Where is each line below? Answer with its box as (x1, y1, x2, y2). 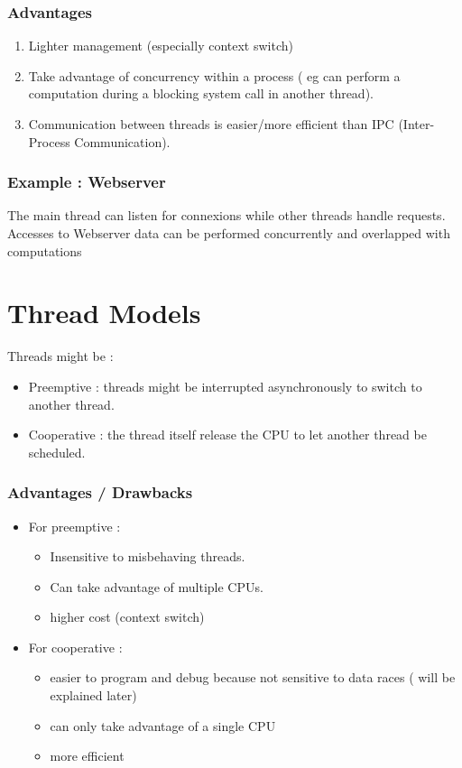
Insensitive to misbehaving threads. (50, 547, 245, 566)
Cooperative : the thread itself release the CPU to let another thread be (28, 425, 427, 444)
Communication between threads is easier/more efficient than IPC (28, 115, 394, 133)
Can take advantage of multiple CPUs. (50, 577, 263, 596)
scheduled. (28, 442, 86, 461)
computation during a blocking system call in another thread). (28, 84, 374, 103)
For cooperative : (28, 637, 123, 656)
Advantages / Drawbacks (7, 481, 193, 504)
